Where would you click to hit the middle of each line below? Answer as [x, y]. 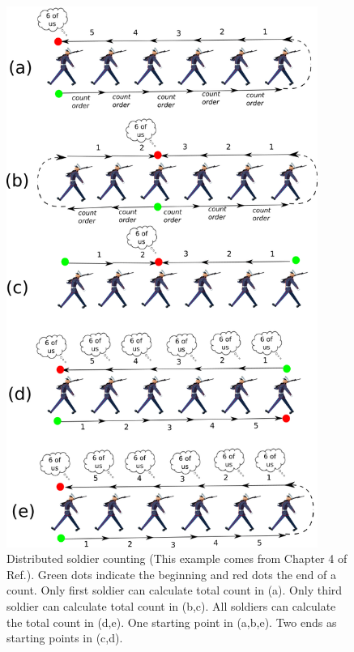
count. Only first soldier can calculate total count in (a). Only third [175, 590]
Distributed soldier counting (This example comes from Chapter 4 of [177, 558]
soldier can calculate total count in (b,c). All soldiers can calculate [171, 605]
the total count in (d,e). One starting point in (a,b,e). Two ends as [172, 622]
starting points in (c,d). [65, 638]
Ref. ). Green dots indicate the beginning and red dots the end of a [171, 574]
